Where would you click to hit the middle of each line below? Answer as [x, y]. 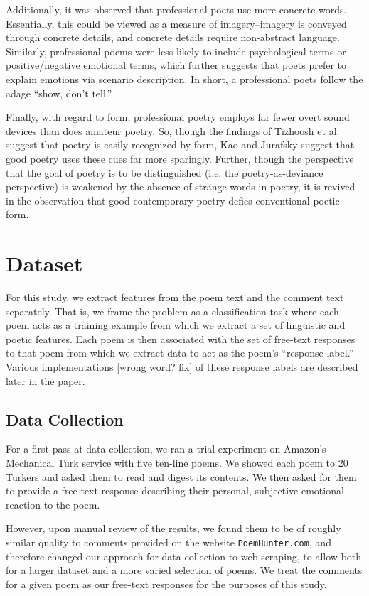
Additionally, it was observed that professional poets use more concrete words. [176, 9]
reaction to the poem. [53, 504]
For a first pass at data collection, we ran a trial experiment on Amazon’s [166, 449]
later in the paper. [46, 380]
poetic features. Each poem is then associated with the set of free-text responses [181, 338]
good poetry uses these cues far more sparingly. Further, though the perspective [180, 158]
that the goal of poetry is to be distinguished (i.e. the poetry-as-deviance [165, 172]
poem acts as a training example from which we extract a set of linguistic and [176, 325]
